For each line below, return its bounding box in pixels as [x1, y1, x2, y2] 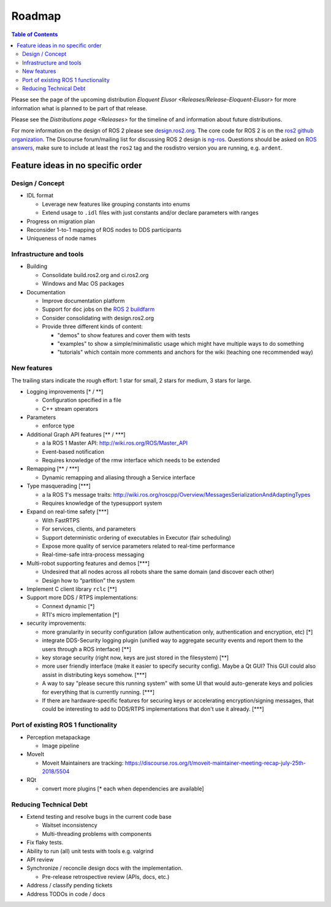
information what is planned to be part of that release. [11, 104, 147, 112]
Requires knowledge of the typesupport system [42, 500, 162, 507]
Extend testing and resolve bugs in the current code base [26, 813, 172, 820]
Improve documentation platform [42, 297, 125, 305]
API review [26, 855, 54, 863]
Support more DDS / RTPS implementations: [26, 594, 138, 601]
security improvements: [26, 619, 86, 627]
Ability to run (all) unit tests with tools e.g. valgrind [26, 847, 154, 855]
